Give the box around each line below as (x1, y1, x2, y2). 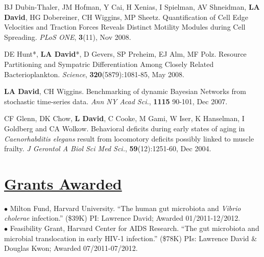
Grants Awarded (4, 173, 122, 194)
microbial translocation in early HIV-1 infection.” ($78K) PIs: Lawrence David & (4, 232, 257, 243)
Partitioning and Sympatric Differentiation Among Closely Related (4, 58, 214, 69)
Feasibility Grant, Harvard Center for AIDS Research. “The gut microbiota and (10, 223, 259, 233)
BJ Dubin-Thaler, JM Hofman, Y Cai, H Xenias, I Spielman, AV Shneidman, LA (4, 2, 260, 12)
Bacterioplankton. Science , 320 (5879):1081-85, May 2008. (4, 68, 185, 79)
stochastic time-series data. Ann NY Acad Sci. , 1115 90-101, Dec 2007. (4, 96, 228, 106)
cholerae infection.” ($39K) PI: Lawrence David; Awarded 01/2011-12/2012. (4, 213, 241, 223)
